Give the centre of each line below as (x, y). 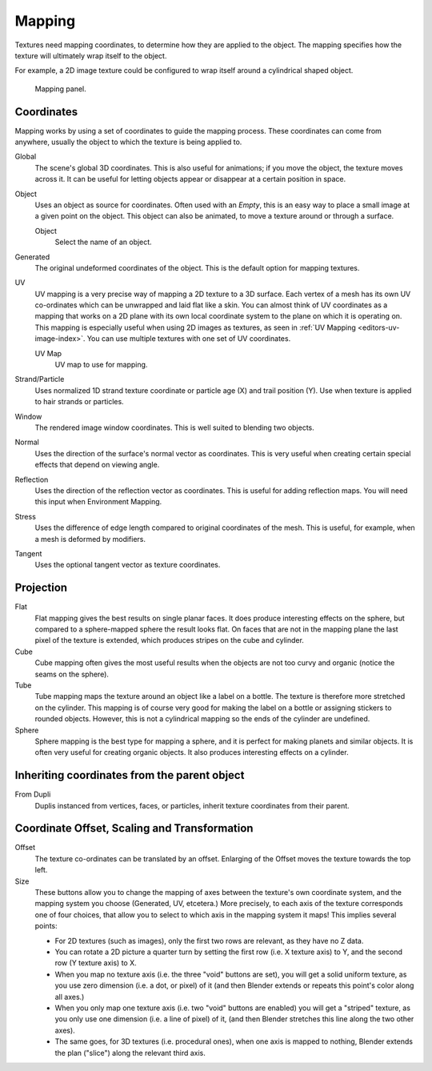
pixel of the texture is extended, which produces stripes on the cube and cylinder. (169, 640)
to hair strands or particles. (79, 402)
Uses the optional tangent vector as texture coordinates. (128, 565)
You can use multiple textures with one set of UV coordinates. (189, 339)
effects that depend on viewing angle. (97, 465)
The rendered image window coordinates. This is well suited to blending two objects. (175, 427)
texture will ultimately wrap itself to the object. (91, 55)
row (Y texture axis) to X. (96, 963)
